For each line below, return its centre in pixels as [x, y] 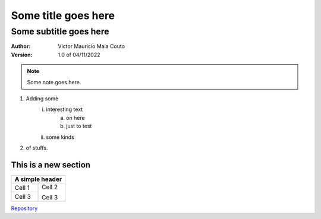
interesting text [64, 109]
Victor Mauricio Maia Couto [91, 46]
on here [76, 118]
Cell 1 [22, 188]
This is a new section [51, 165]
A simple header [38, 179]
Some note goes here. [54, 82]
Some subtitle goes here [60, 31]
